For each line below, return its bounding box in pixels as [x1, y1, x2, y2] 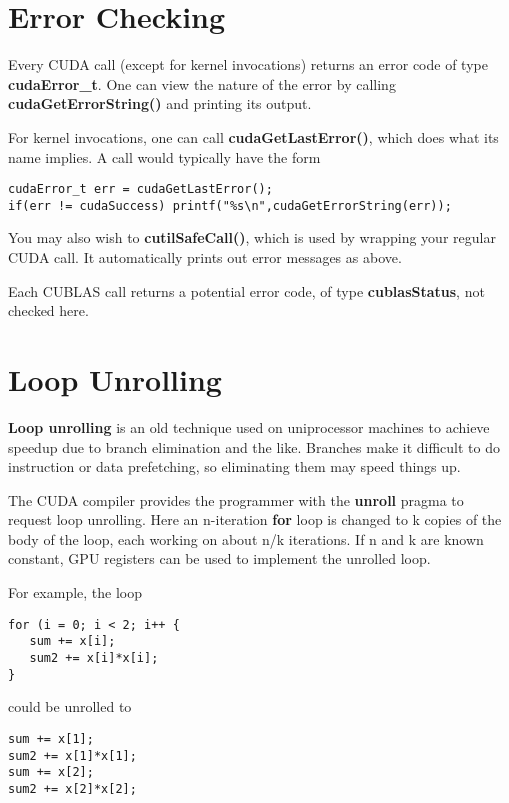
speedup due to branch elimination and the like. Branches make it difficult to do [8, 436, 500, 457]
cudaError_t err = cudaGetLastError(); [8, 182, 273, 197]
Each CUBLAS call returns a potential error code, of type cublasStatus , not [8, 280, 485, 301]
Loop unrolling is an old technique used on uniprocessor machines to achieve [8, 416, 490, 437]
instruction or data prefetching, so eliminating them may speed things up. [8, 456, 461, 477]
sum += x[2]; [8, 765, 94, 780]
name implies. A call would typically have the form [8, 146, 321, 167]
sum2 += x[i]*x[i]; [29, 650, 159, 665]
